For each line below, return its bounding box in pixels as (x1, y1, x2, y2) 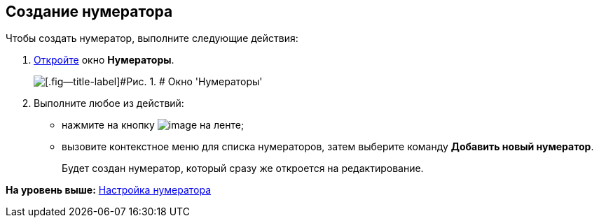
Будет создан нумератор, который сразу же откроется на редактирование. (62, 162, 424, 175)
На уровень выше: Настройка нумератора (6, 184, 212, 196)
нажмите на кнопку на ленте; (62, 119, 245, 131)
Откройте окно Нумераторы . (34, 54, 174, 66)
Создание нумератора (6, 3, 173, 20)
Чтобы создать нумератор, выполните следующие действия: (6, 32, 298, 45)
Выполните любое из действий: (34, 97, 184, 110)
